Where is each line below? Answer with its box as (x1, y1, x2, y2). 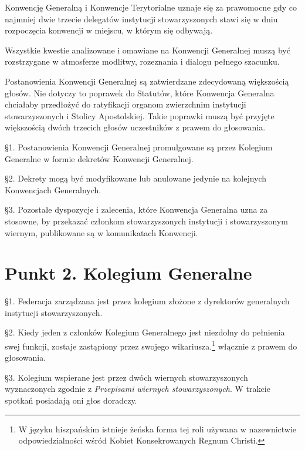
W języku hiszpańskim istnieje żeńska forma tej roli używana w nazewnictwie (18, 422, 297, 435)
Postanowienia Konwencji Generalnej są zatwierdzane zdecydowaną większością (5, 75, 289, 87)
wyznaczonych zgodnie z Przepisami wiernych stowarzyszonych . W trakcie (5, 382, 270, 395)
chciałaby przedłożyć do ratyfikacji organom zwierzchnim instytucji (5, 98, 246, 110)
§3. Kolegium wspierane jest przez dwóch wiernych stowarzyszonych (5, 371, 248, 383)
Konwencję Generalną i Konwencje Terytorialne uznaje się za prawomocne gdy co (5, 1, 297, 13)
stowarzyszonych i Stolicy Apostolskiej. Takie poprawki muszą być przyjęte (5, 109, 274, 122)
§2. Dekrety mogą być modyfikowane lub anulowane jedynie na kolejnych (5, 172, 267, 184)
